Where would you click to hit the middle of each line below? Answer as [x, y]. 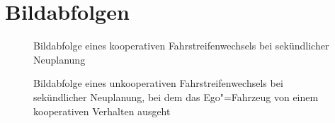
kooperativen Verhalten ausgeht [102, 111]
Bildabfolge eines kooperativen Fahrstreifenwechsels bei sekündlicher [181, 46]
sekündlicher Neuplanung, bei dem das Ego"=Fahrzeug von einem [176, 96]
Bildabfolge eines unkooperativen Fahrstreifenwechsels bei [158, 83]
